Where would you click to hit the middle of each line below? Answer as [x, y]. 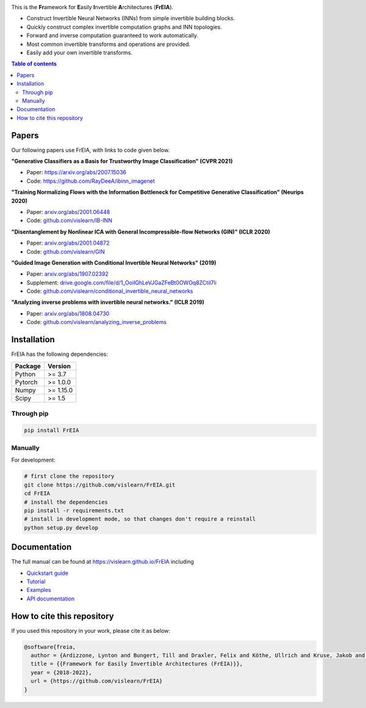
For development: [34, 460]
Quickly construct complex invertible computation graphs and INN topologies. [124, 27]
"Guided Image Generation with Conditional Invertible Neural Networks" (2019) [114, 262]
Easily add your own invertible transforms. [79, 53]
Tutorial [36, 581]
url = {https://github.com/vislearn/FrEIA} [97, 681]
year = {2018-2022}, [61, 672]
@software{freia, [50, 647]
